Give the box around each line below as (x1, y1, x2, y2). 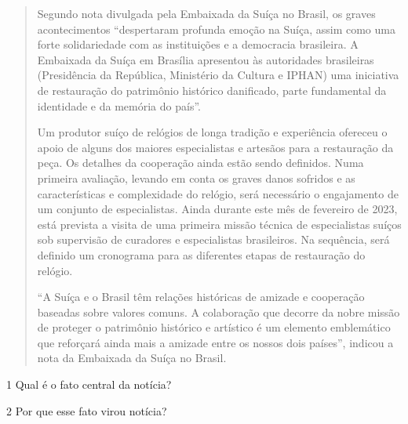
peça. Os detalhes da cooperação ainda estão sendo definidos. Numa (37, 154, 364, 171)
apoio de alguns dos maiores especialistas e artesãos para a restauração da (37, 139, 394, 155)
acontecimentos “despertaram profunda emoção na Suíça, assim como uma (37, 20, 395, 37)
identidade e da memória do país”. (37, 97, 201, 114)
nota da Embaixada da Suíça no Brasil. (37, 350, 227, 366)
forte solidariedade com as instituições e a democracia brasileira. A (37, 36, 359, 53)
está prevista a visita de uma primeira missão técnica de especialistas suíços (37, 216, 402, 232)
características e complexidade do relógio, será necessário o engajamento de (37, 185, 399, 201)
